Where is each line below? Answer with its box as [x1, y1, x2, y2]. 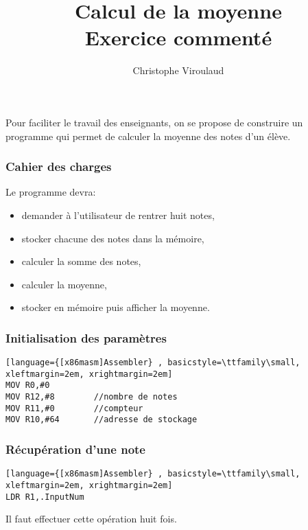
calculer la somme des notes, [21, 254, 141, 268]
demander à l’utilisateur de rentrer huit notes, [21, 207, 215, 222]
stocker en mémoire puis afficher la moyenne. [21, 300, 210, 314]
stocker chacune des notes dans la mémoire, [21, 231, 204, 245]
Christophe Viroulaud [132, 63, 224, 78]
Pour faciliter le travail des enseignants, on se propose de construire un [5, 115, 303, 129]
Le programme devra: [5, 185, 96, 199]
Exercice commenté [84, 23, 272, 51]
